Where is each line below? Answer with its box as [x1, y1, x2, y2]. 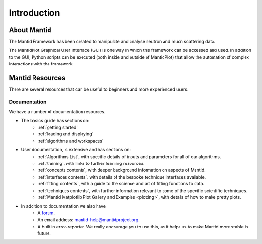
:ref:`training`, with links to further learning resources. [37, 161, 145, 166]
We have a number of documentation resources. [9, 109, 106, 114]
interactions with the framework [9, 61, 73, 67]
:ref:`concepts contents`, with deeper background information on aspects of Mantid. [37, 167, 206, 173]
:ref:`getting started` [37, 124, 78, 130]
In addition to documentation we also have [21, 203, 106, 209]
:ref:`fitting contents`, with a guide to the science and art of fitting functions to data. [37, 181, 205, 187]
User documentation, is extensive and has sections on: [21, 147, 131, 153]
